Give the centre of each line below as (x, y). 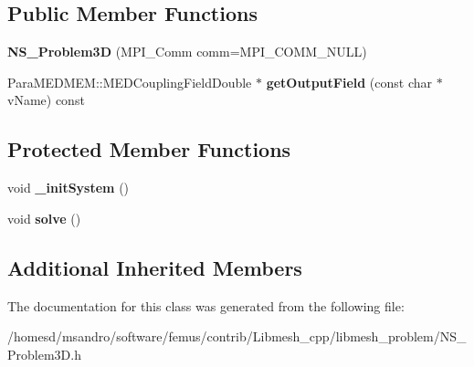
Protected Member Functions (149, 149)
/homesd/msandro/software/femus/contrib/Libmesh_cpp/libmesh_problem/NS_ (237, 336)
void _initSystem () (68, 188)
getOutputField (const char (349, 82)
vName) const (46, 100)
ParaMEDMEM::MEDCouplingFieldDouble (130, 82)
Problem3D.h (44, 354)
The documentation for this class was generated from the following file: (206, 305)
